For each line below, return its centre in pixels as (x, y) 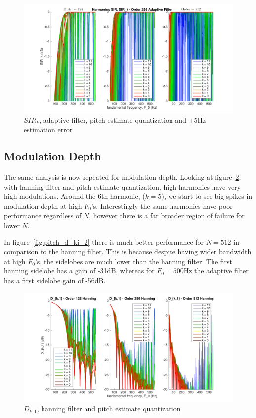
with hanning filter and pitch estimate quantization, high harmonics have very (123, 186)
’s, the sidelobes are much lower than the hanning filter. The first (134, 261)
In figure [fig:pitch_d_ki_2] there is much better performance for (104, 242)
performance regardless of (43, 215)
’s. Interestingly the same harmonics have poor (162, 206)
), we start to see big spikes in (207, 196)
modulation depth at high (43, 206)
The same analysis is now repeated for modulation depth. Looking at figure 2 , (123, 177)
